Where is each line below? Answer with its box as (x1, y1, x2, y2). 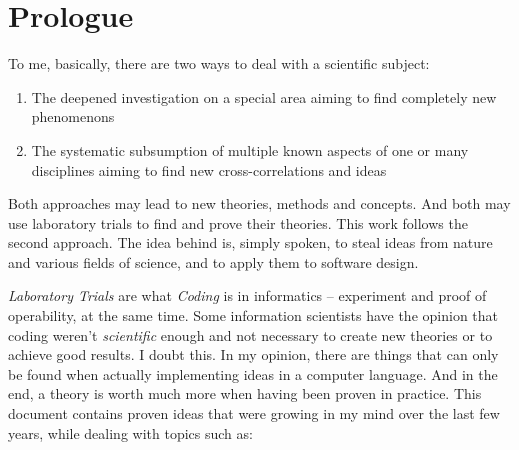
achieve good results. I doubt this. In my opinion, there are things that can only (8, 344, 499, 365)
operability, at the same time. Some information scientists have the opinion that (8, 305, 498, 326)
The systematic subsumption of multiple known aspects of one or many (31, 139, 469, 160)
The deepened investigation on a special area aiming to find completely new (31, 86, 497, 107)
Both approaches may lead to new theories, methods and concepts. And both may (8, 193, 511, 214)
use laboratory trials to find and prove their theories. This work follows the (8, 212, 468, 233)
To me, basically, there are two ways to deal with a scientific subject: (8, 53, 430, 74)
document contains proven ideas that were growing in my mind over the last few (8, 403, 500, 424)
